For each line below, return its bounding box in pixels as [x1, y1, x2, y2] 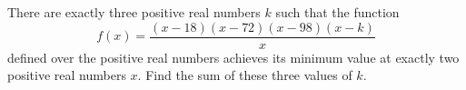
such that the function [275, 3, 400, 21]
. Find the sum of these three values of [137, 65, 352, 85]
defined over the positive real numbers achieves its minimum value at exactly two [7, 47, 460, 66]
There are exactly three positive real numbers [7, 3, 261, 21]
